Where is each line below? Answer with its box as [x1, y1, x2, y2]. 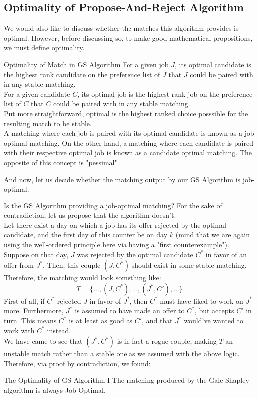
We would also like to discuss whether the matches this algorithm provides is [4, 23, 239, 33]
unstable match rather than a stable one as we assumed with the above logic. [4, 348, 240, 359]
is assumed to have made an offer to [75, 305, 185, 316]
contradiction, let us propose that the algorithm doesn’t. [4, 210, 176, 220]
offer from [4, 260, 34, 270]
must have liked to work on [160, 295, 243, 306]
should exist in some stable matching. [131, 260, 247, 270]
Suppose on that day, [4, 249, 69, 259]
